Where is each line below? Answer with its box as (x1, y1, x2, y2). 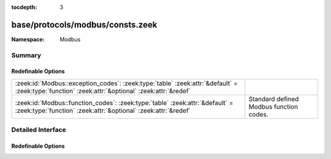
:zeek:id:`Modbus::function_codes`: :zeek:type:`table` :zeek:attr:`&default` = (15, 98, 234, 107)
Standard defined (248, 95, 299, 103)
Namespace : (11, 36, 45, 43)
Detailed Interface (11, 126, 67, 134)
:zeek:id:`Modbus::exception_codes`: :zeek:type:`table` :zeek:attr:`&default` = (15, 79, 238, 87)
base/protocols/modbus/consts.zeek (11, 19, 158, 30)
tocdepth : (11, 4, 37, 10)
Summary (11, 51, 42, 60)
